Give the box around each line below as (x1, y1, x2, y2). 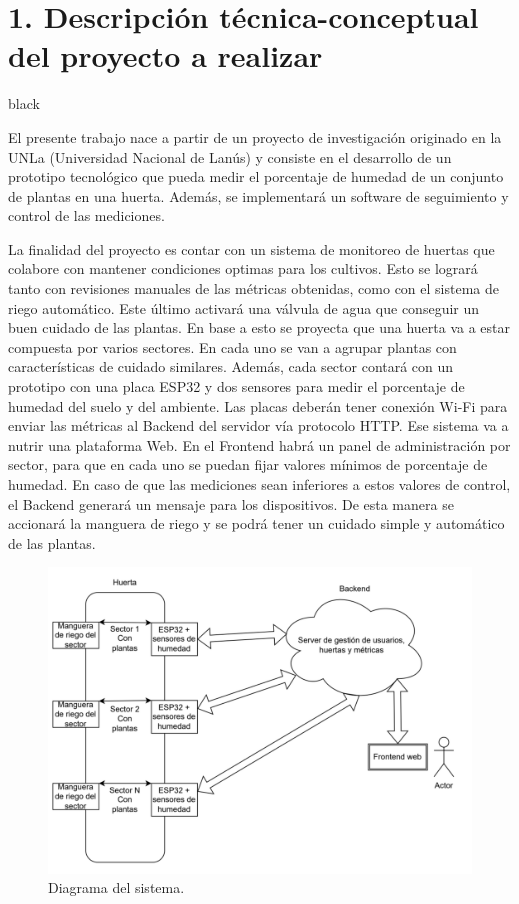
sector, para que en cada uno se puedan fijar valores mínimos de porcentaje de (8, 454, 488, 475)
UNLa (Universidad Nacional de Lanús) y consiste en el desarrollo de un (8, 146, 452, 167)
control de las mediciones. (8, 205, 165, 226)
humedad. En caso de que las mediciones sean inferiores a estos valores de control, (8, 474, 511, 494)
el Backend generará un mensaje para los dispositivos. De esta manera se (8, 493, 454, 514)
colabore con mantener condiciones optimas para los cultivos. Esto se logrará (8, 258, 478, 279)
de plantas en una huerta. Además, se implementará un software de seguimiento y (8, 185, 509, 206)
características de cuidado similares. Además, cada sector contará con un (8, 356, 454, 377)
